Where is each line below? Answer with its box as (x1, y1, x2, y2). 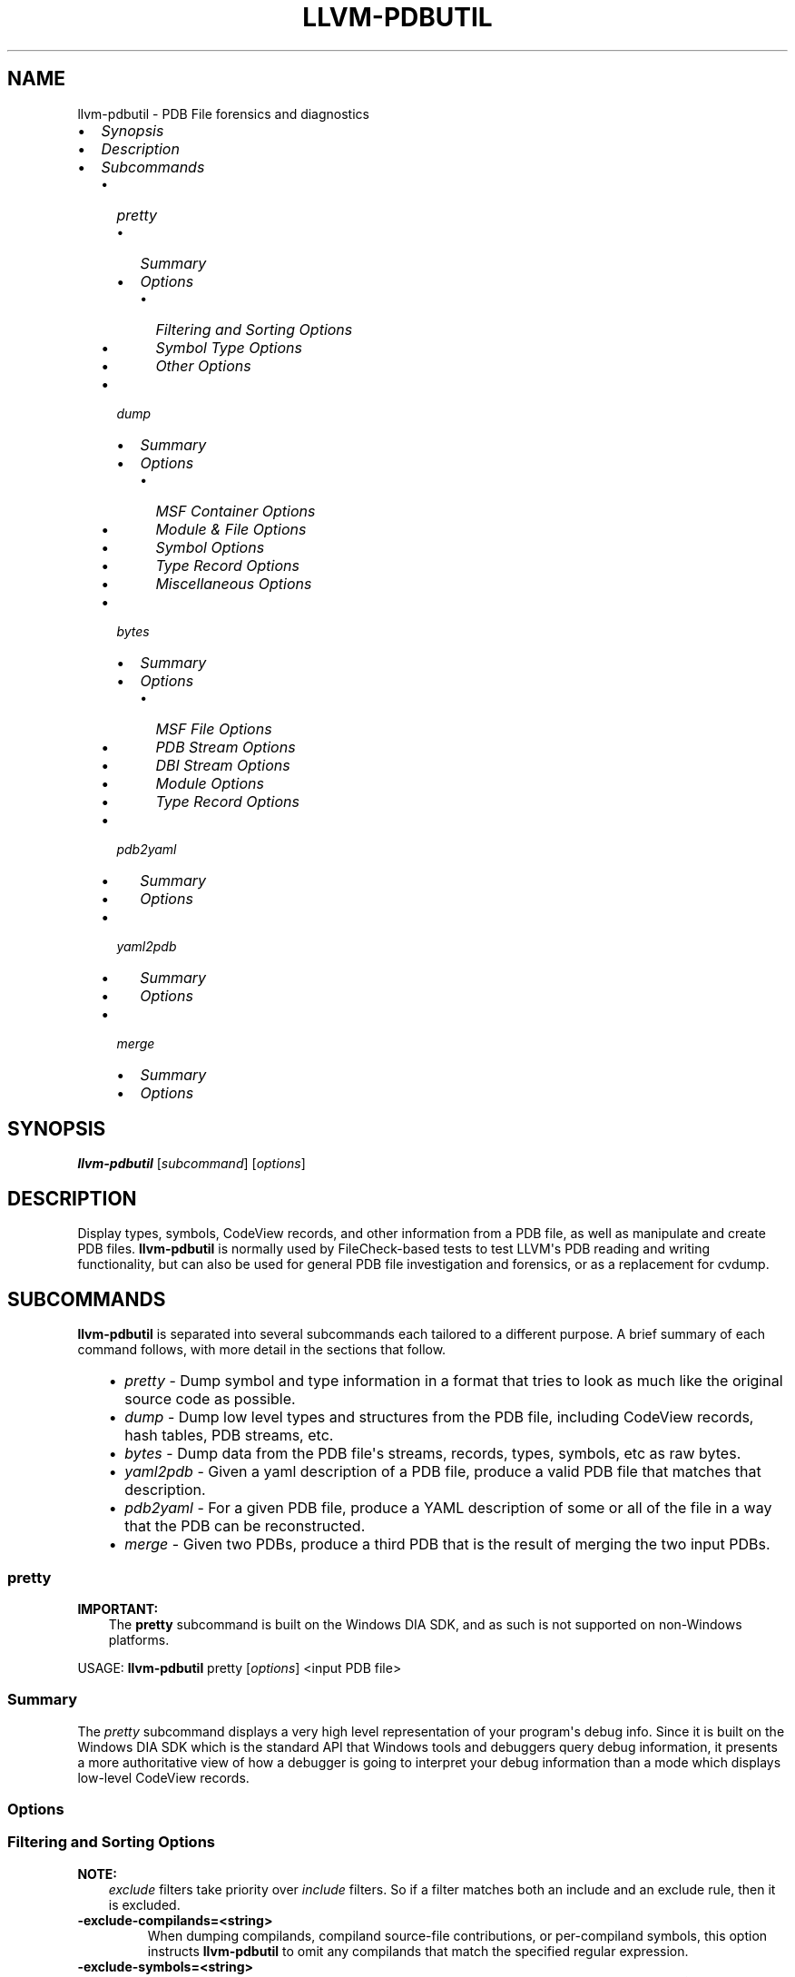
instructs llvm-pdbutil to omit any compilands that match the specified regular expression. (147, 1943, 689, 1959)
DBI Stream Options (155, 755, 290, 774)
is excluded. (108, 1896, 181, 1913)
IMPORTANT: (77, 1600, 159, 1617)
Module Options (155, 773, 264, 792)
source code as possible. (124, 1390, 296, 1409)
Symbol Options (155, 537, 265, 556)
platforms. (108, 1631, 170, 1647)
